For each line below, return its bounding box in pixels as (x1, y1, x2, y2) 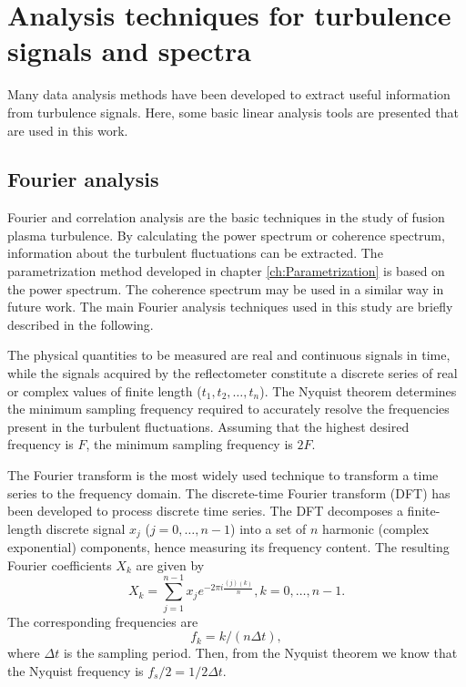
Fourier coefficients (7, 555, 112, 574)
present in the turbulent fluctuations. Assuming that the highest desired (7, 416, 410, 436)
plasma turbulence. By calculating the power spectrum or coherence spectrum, (7, 225, 445, 244)
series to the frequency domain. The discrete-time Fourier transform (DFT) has (7, 483, 451, 502)
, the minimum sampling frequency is (86, 435, 293, 454)
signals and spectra (7, 32, 251, 69)
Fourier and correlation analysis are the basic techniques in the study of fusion (7, 208, 445, 227)
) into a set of (230, 518, 307, 538)
